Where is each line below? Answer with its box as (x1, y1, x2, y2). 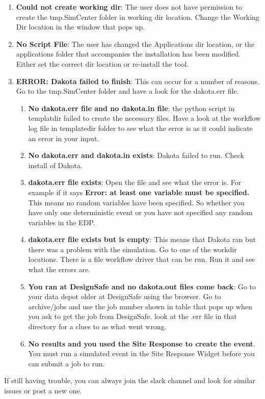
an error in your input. (28, 132, 99, 143)
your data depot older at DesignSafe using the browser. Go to (28, 291, 221, 302)
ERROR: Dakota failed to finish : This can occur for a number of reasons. (16, 75, 259, 86)
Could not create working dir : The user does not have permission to (16, 2, 243, 12)
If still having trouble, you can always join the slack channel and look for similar (4, 375, 255, 386)
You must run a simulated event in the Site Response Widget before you (28, 348, 255, 359)
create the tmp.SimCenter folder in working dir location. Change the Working (16, 11, 259, 22)
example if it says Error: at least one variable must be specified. (28, 187, 250, 197)
